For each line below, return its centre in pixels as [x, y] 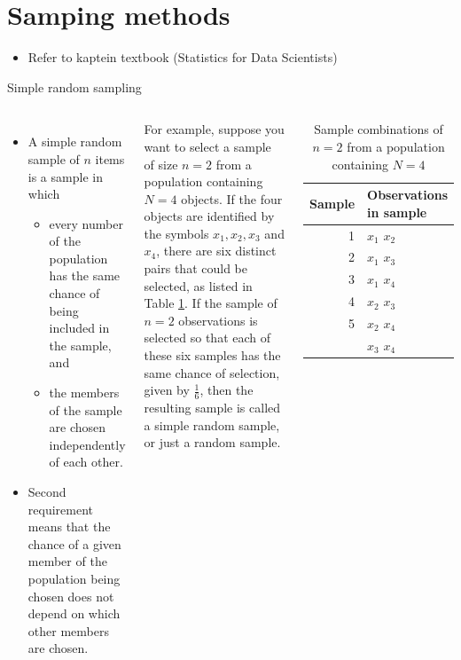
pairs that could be [195, 268]
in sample [397, 212]
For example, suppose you [214, 129]
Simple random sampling [74, 86]
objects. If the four [232, 198]
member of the [67, 561]
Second [47, 491]
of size [161, 164]
